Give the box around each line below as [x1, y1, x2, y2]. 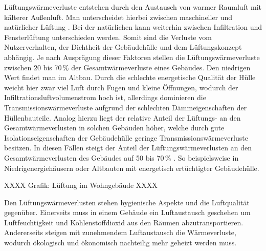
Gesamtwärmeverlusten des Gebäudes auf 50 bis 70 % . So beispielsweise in [4, 152, 239, 163]
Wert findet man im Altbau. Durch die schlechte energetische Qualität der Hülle [4, 72, 256, 83]
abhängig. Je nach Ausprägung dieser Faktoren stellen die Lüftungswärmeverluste [4, 51, 260, 62]
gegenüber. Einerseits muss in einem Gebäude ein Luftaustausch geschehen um [4, 207, 251, 218]
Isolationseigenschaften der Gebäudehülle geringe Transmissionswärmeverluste [4, 132, 248, 143]
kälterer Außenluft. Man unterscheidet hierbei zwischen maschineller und [4, 11, 233, 22]
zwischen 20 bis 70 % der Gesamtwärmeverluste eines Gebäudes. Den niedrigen [4, 62, 251, 72]
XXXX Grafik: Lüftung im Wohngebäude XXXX [4, 180, 158, 190]
